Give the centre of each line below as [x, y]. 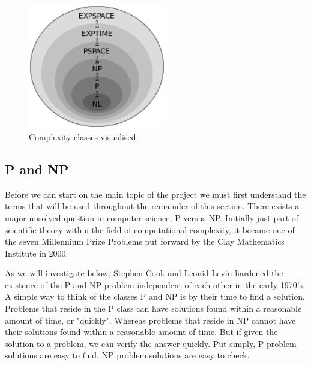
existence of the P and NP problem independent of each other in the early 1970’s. [155, 284]
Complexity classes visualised [83, 136]
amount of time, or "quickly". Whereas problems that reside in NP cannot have [150, 320]
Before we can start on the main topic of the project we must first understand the [155, 194]
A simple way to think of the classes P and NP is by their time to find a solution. [155, 296]
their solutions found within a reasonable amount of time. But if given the [141, 332]
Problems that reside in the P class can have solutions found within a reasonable [153, 308]
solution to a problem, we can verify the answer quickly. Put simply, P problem [151, 343]
